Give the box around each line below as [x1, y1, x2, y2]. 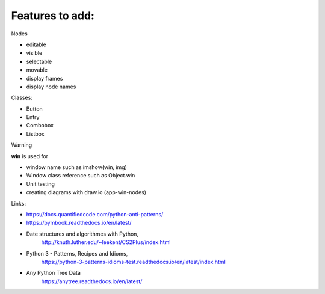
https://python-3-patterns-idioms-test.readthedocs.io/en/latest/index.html [41, 258, 226, 265]
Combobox [26, 122, 54, 129]
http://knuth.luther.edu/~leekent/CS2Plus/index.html [41, 239, 171, 246]
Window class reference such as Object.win [26, 172, 135, 179]
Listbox [26, 130, 45, 138]
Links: [11, 200, 26, 207]
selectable [26, 58, 52, 65]
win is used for [11, 152, 48, 159]
